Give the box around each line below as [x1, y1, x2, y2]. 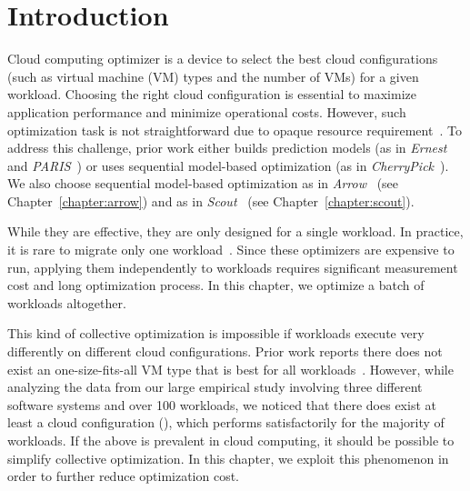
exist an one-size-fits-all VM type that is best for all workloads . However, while [7, 359, 454, 378]
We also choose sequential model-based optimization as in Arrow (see [7, 174, 399, 193]
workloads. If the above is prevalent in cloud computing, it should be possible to [7, 431, 455, 449]
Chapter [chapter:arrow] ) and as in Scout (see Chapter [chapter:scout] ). [7, 191, 415, 210]
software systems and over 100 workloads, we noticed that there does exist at [7, 395, 436, 414]
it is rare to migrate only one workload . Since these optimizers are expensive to [7, 240, 455, 259]
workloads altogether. [7, 293, 126, 312]
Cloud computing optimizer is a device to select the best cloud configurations [7, 49, 438, 68]
